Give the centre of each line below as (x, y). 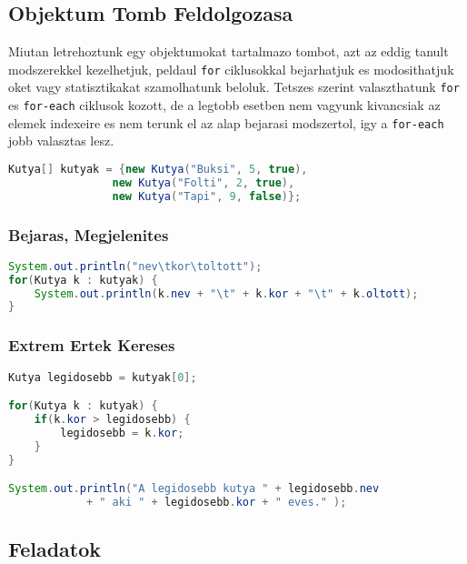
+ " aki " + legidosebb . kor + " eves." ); (216, 503)
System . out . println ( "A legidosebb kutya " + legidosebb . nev (194, 489)
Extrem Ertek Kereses (92, 345)
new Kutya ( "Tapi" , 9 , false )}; (207, 196)
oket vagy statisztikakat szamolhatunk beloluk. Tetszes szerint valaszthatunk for (234, 87)
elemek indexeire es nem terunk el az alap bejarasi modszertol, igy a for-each (226, 122)
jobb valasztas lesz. (61, 141)
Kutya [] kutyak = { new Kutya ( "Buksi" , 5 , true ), (158, 170)
